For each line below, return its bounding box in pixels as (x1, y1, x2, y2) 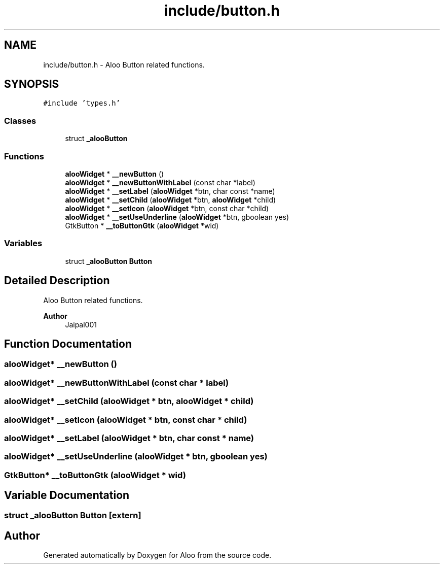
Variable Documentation (4, 489, 130, 502)
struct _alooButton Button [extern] (4, 510, 141, 521)
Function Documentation (4, 337, 132, 350)
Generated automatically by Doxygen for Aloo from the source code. (43, 551, 272, 560)
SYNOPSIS (4, 78, 59, 91)
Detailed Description (4, 274, 110, 287)
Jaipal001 (65, 320, 97, 329)
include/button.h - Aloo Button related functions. (43, 60, 205, 69)
